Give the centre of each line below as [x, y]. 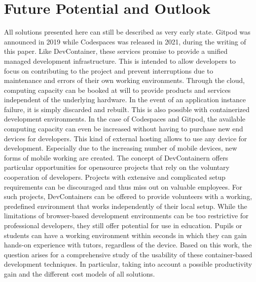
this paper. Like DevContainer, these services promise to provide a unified [116, 51]
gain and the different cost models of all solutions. [80, 273]
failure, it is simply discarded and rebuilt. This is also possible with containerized [127, 109]
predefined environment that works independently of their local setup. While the [126, 206]
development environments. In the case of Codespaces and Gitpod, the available [125, 119]
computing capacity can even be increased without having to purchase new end [124, 129]
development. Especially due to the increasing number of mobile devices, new [121, 148]
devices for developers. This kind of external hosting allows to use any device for [126, 138]
